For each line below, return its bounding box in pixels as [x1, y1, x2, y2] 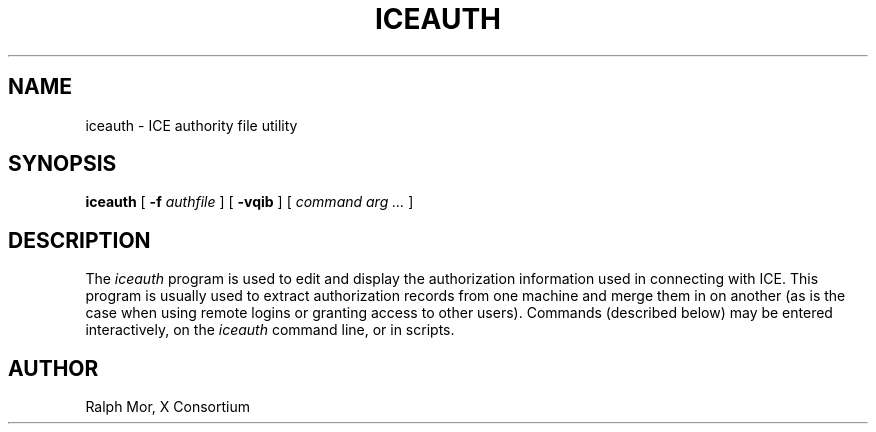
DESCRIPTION [8, 227, 151, 253]
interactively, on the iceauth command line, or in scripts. [85, 321, 455, 339]
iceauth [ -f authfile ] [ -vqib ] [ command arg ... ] [85, 193, 414, 211]
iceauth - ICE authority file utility [85, 116, 298, 134]
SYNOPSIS [8, 151, 117, 177]
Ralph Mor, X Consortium [85, 398, 250, 416]
